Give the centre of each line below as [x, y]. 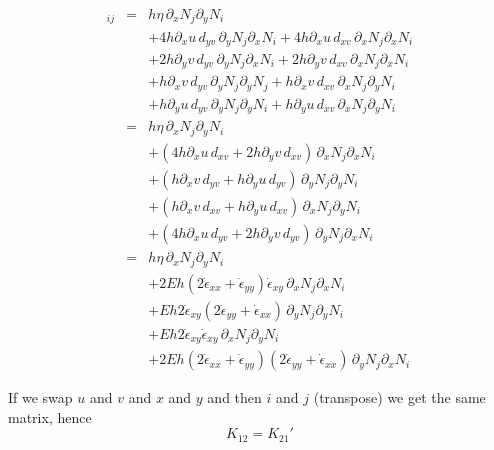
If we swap [40, 397]
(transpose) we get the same [399, 397]
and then [234, 397]
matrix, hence [50, 416]
